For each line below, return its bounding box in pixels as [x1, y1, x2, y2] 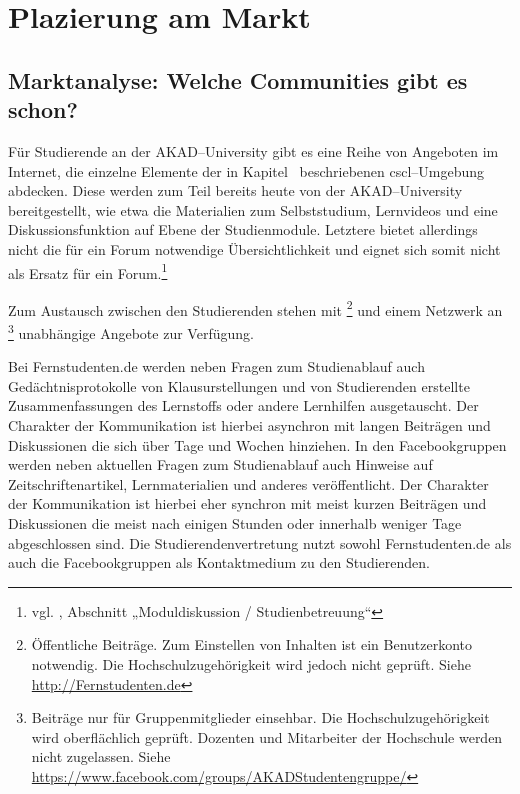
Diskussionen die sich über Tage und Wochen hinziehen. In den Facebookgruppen [8, 434, 507, 455]
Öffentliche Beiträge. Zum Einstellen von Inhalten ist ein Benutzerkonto [31, 634, 473, 655]
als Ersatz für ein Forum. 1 [8, 259, 168, 283]
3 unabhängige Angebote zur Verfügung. [8, 320, 254, 343]
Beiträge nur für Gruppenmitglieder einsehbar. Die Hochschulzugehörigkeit [31, 707, 490, 728]
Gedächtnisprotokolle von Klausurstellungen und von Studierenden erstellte [8, 375, 470, 396]
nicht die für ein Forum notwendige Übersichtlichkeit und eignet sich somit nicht [8, 238, 501, 259]
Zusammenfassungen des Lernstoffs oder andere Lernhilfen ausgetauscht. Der [8, 395, 479, 416]
